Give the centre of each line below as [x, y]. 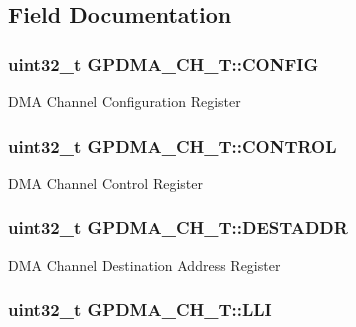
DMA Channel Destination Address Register [144, 264]
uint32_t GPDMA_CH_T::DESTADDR [178, 227]
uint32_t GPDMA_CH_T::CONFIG [163, 63]
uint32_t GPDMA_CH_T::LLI [140, 309]
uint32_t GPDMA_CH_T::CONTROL [172, 145]
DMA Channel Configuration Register [124, 101]
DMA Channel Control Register [105, 182]
